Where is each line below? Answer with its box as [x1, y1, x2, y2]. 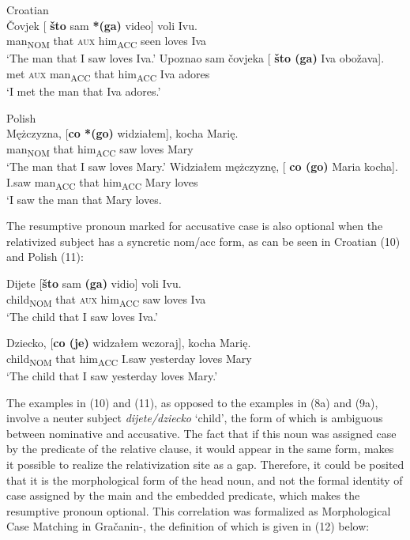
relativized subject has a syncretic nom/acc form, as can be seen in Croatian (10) [6, 232, 401, 249]
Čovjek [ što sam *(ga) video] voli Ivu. [6, 17, 197, 33]
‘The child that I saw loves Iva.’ [6, 308, 158, 324]
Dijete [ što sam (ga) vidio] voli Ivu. [6, 275, 182, 292]
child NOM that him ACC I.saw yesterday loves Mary [6, 349, 252, 368]
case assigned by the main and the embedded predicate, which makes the [6, 487, 360, 504]
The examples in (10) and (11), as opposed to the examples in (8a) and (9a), [6, 394, 378, 410]
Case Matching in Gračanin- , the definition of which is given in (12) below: [6, 518, 370, 534]
